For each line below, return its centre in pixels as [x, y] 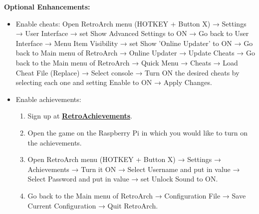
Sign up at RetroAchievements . [80, 116]
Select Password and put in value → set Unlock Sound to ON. [123, 179]
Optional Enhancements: [47, 6]
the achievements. [55, 142]
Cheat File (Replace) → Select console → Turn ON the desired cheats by [128, 72]
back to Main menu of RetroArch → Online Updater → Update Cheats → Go [135, 53]
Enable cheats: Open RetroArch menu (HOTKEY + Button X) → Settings [131, 23]
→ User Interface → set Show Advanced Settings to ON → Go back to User [132, 33]
